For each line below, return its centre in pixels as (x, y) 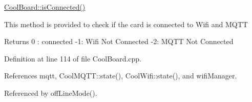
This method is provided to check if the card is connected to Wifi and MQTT (126, 24)
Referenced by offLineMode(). (51, 93)
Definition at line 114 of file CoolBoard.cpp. (73, 58)
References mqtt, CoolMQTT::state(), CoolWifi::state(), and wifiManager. (121, 76)
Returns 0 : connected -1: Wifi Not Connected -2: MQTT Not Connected (119, 41)
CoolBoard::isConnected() (45, 7)
